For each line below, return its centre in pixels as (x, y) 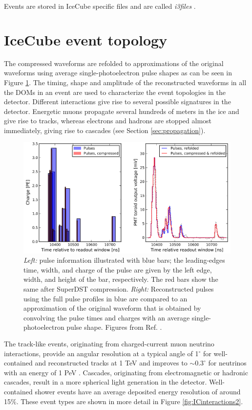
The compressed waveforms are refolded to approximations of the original (114, 63)
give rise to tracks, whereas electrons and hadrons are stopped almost (108, 121)
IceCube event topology (86, 39)
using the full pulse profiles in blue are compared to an (105, 298)
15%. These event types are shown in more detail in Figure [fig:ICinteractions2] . (124, 401)
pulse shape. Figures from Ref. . (114, 327)
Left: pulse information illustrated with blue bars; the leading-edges (124, 260)
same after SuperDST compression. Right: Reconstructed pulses (119, 289)
